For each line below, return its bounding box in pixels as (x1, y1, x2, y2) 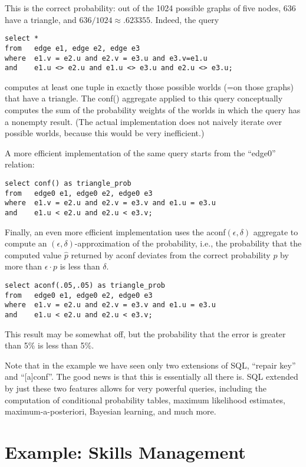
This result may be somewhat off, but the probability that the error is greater (5, 327, 286, 340)
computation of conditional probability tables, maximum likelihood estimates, (5, 393, 285, 406)
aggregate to (253, 225, 298, 238)
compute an (5, 237, 47, 249)
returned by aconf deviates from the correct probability (71, 248, 271, 261)
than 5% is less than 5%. (5, 339, 94, 351)
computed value (5, 248, 62, 261)
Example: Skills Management (5, 439, 246, 463)
